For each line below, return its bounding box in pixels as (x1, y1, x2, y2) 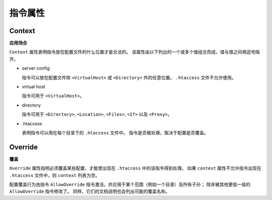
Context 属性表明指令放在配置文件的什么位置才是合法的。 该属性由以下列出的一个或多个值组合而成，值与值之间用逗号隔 (9, 49, 260, 55)
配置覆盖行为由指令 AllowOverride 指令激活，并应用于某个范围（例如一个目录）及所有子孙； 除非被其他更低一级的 (9, 181, 251, 187)
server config (22, 65, 50, 71)
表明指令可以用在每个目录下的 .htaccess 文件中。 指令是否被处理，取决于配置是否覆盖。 (22, 129, 209, 135)
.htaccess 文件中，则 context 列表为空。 (9, 172, 100, 178)
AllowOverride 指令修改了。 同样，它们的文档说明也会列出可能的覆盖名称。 (9, 188, 170, 194)
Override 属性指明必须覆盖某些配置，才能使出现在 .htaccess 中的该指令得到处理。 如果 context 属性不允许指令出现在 (9, 165, 261, 171)
